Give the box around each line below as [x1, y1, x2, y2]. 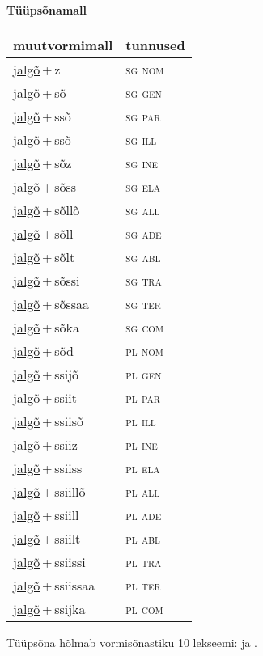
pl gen [125, 364, 162, 383]
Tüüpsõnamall [6, 2, 87, 18]
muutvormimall [13, 35, 113, 54]
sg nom [125, 59, 164, 78]
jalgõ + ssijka [13, 599, 86, 618]
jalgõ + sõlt [13, 247, 75, 266]
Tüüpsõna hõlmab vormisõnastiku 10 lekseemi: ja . [6, 633, 258, 650]
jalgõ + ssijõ [13, 364, 79, 383]
